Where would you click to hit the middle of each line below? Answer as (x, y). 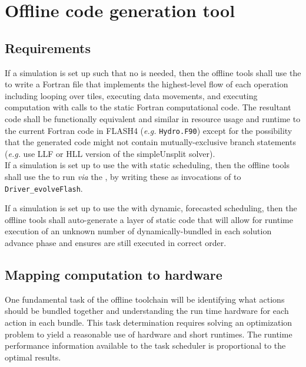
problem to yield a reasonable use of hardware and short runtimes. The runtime (149, 334)
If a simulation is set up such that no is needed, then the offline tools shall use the (153, 72)
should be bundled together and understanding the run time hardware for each (147, 311)
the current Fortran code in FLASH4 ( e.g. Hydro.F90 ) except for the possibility (149, 130)
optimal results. (33, 357)
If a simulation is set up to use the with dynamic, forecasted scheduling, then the (151, 208)
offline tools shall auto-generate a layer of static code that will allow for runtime (149, 219)
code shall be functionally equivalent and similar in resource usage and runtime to (153, 118)
